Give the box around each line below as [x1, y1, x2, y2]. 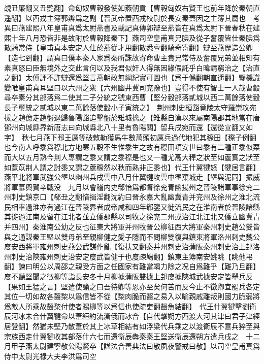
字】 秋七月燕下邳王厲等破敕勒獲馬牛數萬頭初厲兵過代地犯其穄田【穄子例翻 [4, 131, 256, 142]
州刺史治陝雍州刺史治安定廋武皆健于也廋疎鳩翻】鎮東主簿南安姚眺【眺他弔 [4, 251, 253, 261]
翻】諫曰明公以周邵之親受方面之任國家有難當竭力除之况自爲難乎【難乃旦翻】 [4, 261, 260, 272]
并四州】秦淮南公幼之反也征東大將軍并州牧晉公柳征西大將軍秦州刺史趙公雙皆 [4, 221, 260, 232]
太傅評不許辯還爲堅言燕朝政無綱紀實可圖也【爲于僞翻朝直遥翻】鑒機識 [25, 72, 260, 83]
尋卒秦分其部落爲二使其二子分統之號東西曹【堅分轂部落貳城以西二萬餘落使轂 [4, 92, 260, 103]
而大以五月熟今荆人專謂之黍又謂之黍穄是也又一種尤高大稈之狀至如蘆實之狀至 [4, 151, 260, 162]
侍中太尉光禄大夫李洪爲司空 [4, 350, 96, 361]
